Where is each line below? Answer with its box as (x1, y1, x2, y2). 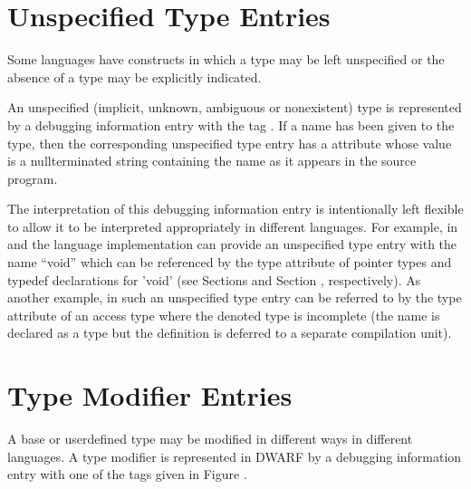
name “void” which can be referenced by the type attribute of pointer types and (7, 253, 452, 272)
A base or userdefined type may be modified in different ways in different (7, 429, 413, 448)
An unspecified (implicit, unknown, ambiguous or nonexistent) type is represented (7, 98, 462, 117)
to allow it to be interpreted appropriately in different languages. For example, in (7, 216, 458, 235)
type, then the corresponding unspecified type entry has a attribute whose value (7, 133, 452, 152)
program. (7, 168, 58, 187)
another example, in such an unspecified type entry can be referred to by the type (7, 288, 462, 307)
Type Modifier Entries (7, 377, 293, 414)
